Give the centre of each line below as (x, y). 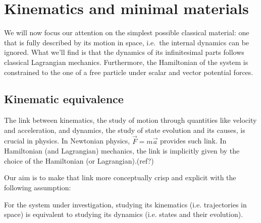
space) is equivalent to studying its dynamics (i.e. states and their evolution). (124, 214)
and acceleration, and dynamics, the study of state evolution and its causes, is (125, 130)
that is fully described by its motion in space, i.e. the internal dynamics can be (127, 42)
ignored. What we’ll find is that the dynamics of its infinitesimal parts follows (124, 52)
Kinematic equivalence (64, 99)
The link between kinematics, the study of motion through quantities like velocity (130, 120)
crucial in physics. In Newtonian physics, (67, 141)
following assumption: (38, 188)
